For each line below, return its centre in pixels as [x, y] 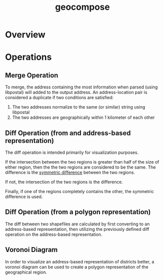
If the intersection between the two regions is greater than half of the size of [82, 162]
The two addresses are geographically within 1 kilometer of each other [83, 117]
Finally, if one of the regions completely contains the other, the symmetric [80, 191]
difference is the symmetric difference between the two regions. [70, 172]
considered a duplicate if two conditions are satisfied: [59, 98]
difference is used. [24, 196]
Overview [25, 35]
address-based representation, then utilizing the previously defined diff [77, 229]
